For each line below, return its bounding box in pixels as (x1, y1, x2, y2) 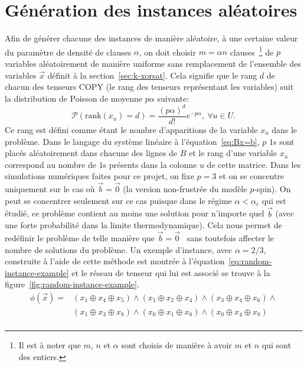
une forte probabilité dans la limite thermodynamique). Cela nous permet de (5, 219, 282, 231)
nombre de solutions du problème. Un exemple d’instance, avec (5, 243, 233, 255)
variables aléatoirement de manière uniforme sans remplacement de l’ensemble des (5, 57, 301, 69)
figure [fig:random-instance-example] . (5, 278, 139, 290)
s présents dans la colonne (103, 158, 197, 170)
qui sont (262, 338, 291, 351)
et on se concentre (218, 170, 285, 182)
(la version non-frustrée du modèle (123, 183, 247, 195)
